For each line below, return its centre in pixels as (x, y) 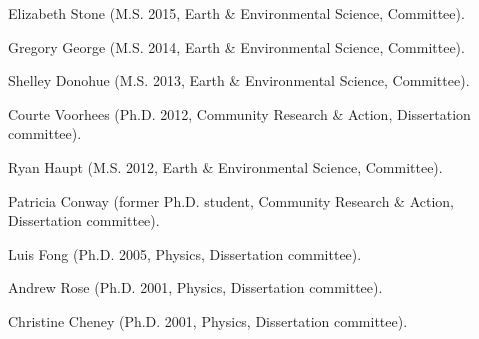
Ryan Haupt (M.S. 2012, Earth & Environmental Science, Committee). (225, 166)
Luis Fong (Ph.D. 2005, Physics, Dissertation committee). (185, 253)
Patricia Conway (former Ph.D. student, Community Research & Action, (231, 200)
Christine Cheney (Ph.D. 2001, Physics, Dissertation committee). (208, 320)
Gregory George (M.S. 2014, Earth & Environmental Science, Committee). (236, 46)
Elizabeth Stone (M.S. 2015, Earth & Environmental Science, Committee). (236, 13)
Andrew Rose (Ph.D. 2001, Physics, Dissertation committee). (195, 287)
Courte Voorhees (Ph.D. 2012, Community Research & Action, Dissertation (239, 113)
